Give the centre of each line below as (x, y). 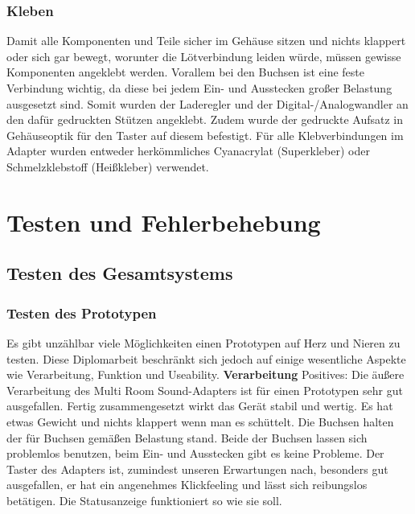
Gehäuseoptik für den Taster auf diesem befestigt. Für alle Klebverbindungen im (205, 135)
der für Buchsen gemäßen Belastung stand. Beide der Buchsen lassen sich (187, 437)
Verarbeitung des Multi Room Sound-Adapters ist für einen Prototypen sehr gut (205, 390)
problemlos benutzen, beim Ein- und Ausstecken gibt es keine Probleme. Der (195, 453)
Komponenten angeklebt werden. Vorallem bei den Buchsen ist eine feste (185, 72)
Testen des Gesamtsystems (120, 273)
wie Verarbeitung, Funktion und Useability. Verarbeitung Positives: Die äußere (205, 374)
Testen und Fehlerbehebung (164, 222)
